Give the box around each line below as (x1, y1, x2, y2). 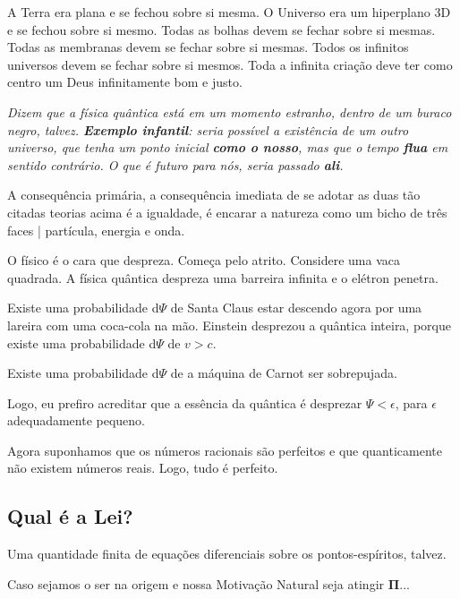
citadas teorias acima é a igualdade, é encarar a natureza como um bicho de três (7, 202, 447, 221)
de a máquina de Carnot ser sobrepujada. (170, 364, 397, 382)
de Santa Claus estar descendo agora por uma (170, 298, 422, 317)
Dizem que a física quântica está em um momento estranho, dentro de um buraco (7, 102, 452, 121)
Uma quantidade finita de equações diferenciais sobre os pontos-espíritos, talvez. (7, 544, 447, 563)
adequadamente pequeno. (7, 411, 146, 430)
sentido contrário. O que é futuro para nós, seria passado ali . (7, 155, 344, 174)
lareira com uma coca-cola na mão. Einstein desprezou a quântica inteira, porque (7, 315, 451, 334)
